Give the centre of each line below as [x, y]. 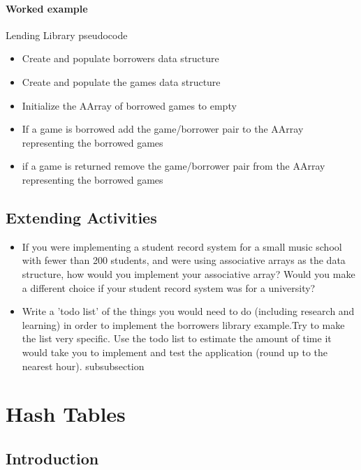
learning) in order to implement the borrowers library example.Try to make [183, 324]
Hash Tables [66, 414]
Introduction [52, 458]
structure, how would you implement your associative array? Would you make [189, 273]
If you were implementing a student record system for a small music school [182, 246]
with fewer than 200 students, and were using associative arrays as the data [184, 260]
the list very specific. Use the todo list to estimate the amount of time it [177, 338]
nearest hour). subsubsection [83, 366]
